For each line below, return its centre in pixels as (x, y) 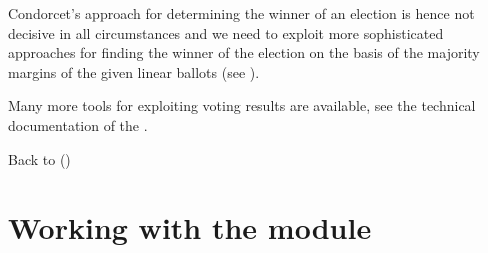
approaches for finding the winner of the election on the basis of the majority (244, 52)
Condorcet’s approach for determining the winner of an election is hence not (241, 13)
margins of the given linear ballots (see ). (134, 71)
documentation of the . (78, 124)
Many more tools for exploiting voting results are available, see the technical (242, 105)
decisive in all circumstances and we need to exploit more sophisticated (226, 32)
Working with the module (190, 227)
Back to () (39, 158)
